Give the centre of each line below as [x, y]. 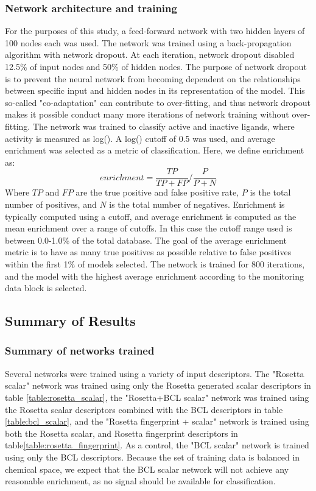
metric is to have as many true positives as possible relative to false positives [148, 252]
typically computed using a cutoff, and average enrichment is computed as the [151, 216]
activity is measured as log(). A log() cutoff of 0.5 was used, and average [140, 138]
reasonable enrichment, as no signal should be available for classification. [140, 481]
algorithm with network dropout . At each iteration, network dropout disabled [150, 55]
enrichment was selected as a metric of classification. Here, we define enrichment [155, 150]
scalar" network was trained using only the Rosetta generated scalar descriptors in [158, 385]
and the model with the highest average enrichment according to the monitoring [155, 276]
